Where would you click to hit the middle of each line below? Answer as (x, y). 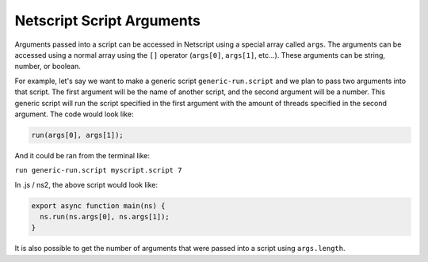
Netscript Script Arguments (108, 21)
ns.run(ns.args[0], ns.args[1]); (105, 217)
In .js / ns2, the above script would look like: (86, 184)
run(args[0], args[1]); (78, 135)
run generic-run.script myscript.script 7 (98, 171)
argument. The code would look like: (74, 114)
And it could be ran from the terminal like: (82, 155)
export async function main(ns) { (98, 205)
